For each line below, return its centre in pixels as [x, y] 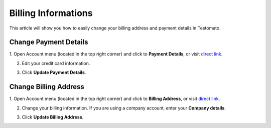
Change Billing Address [47, 87]
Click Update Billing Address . [53, 117]
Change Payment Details [49, 42]
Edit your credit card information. [56, 63]
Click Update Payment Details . [54, 72]
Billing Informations [51, 13]
